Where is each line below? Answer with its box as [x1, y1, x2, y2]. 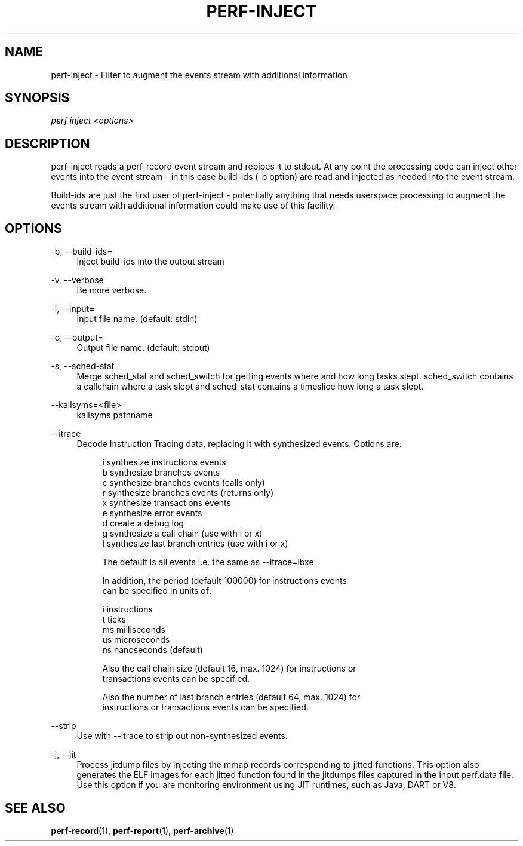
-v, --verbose [51, 275, 104, 286]
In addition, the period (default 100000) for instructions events [102, 575, 347, 586]
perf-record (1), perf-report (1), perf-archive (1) [51, 825, 234, 836]
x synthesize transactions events [102, 498, 231, 508]
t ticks [102, 614, 126, 625]
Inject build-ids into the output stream [76, 256, 224, 267]
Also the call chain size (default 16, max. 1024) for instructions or [102, 663, 356, 674]
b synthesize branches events [102, 467, 220, 478]
